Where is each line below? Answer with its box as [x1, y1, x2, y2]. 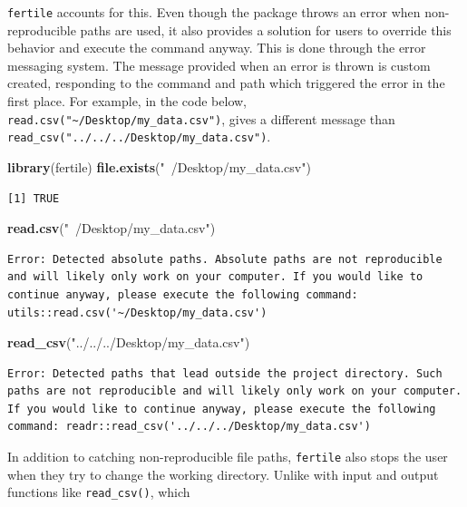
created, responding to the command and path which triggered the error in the [7, 73, 445, 93]
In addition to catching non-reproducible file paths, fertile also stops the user [7, 447, 448, 466]
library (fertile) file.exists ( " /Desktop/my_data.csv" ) [7, 157, 311, 176]
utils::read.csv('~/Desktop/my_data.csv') [7, 306, 268, 319]
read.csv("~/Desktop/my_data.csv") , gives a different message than [7, 109, 395, 128]
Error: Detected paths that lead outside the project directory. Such [7, 366, 443, 380]
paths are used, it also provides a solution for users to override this [80, 20, 452, 39]
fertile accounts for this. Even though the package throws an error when [7, 3, 421, 21]
